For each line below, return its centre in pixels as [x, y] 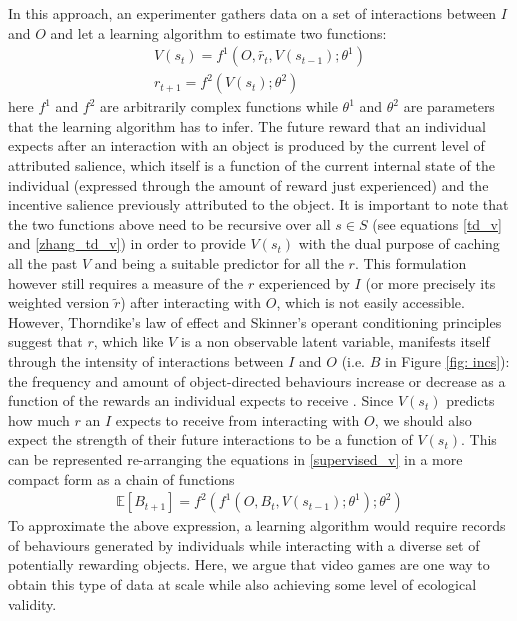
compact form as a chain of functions [121, 478]
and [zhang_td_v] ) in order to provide [127, 243]
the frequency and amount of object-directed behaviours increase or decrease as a [257, 380]
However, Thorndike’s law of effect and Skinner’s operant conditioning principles [255, 321]
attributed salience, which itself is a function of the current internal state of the [251, 165]
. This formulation [410, 263]
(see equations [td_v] [437, 223]
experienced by [304, 282]
